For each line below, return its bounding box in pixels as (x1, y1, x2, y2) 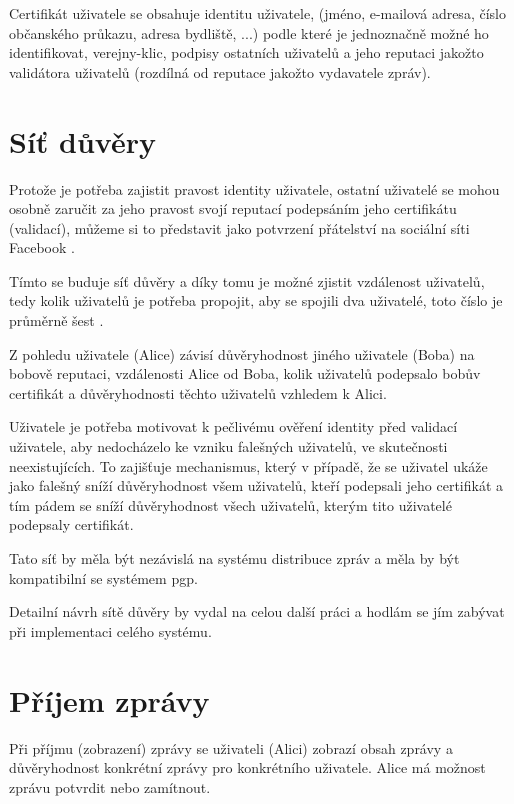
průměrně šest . (9, 310, 104, 331)
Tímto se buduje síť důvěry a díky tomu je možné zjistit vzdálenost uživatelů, (9, 270, 485, 291)
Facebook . (9, 237, 75, 258)
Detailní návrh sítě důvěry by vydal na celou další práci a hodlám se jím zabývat (9, 601, 505, 622)
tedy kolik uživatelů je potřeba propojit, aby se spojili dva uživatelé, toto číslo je (9, 290, 503, 311)
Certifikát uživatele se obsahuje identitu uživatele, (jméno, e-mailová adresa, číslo (9, 3, 506, 23)
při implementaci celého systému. (9, 620, 212, 641)
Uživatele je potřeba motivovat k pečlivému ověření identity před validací (9, 416, 458, 437)
